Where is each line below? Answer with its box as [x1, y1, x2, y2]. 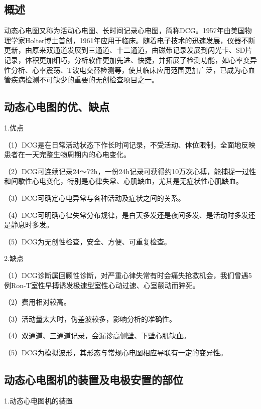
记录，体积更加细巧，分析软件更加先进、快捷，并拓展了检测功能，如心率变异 [4, 54, 257, 65]
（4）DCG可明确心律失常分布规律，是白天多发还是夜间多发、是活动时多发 [4, 209, 248, 220]
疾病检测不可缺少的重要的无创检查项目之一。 [11, 74, 159, 85]
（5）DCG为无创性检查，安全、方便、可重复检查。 [4, 236, 171, 246]
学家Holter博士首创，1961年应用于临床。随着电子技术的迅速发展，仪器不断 [11, 35, 255, 45]
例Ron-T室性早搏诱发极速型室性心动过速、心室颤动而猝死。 [4, 280, 200, 290]
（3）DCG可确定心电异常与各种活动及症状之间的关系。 [4, 192, 185, 203]
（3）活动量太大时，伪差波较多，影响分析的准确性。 [4, 313, 176, 324]
